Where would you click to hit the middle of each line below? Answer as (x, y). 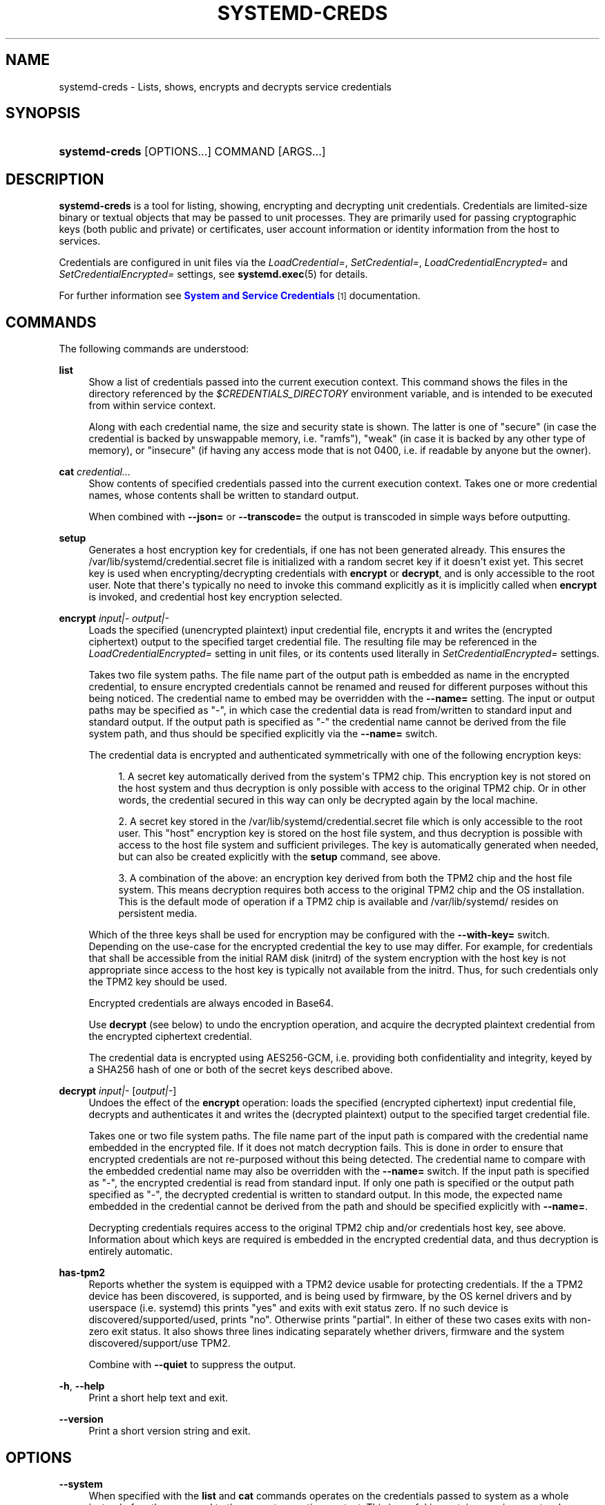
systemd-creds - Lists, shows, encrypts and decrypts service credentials (225, 86)
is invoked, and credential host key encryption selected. (215, 597)
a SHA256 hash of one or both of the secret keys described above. (241, 1070)
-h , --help (82, 1386)
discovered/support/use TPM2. (160, 1343)
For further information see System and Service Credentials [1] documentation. (240, 296)
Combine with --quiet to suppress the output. (192, 1365)
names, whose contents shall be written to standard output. (224, 495)
